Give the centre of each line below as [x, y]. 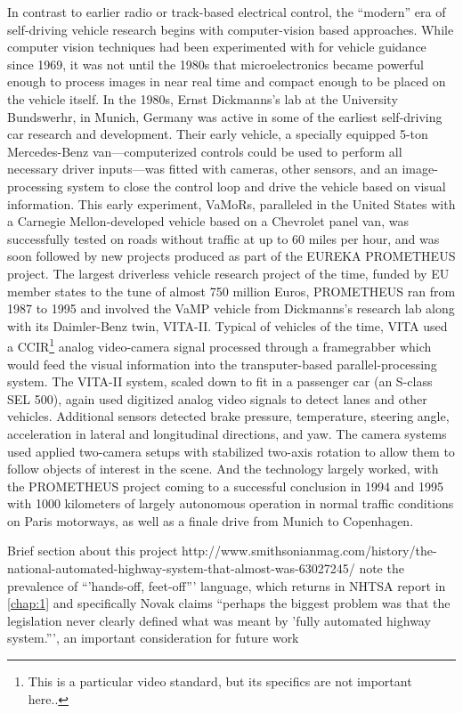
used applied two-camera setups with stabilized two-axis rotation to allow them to [231, 451]
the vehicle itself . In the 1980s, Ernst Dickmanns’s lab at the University [203, 98]
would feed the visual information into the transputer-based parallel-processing [222, 364]
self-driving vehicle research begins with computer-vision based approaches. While [231, 29]
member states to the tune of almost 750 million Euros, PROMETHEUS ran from [231, 291]
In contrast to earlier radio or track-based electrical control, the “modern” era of [227, 12]
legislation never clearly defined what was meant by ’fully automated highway [219, 620]
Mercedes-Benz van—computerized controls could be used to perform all [205, 151]
